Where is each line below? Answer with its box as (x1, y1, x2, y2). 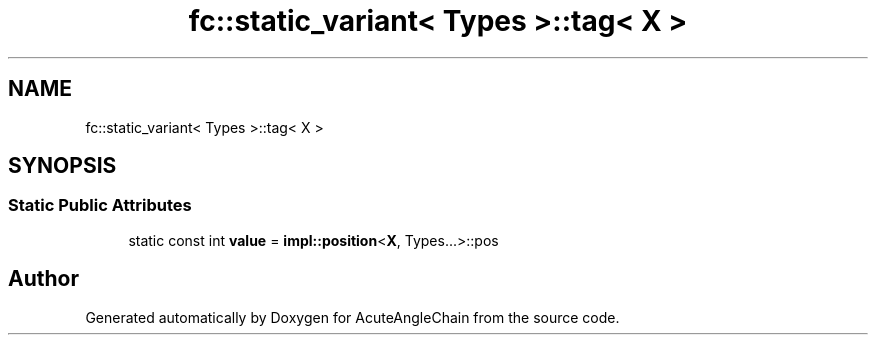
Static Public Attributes (8, 195, 192, 216)
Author (8, 266, 79, 292)
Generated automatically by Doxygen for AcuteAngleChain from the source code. (85, 308, 620, 326)
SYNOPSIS (8, 153, 117, 179)
